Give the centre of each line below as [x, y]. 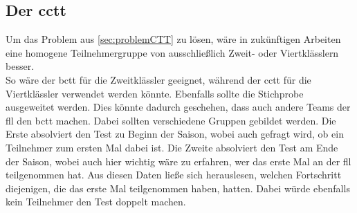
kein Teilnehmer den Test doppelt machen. [96, 202]
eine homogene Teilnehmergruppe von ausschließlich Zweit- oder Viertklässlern [172, 52]
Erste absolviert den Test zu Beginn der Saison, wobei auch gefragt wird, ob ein [175, 134]
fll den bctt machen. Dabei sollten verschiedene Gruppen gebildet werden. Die [171, 120]
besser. [20, 66]
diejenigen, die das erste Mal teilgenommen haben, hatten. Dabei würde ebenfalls [178, 188]
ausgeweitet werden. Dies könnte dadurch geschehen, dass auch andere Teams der [178, 107]
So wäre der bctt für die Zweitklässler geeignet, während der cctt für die [158, 79]
